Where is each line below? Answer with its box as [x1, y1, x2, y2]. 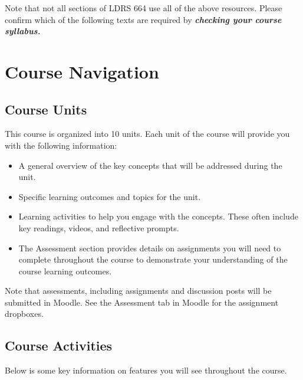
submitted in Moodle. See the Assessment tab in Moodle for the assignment [5, 296, 279, 308]
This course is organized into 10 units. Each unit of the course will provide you [5, 127, 290, 140]
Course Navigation [5, 59, 159, 83]
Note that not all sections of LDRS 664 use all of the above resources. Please [5, 2, 282, 14]
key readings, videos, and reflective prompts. [18, 221, 179, 234]
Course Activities [5, 336, 113, 355]
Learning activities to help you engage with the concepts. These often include [18, 210, 298, 222]
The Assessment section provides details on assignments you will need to [18, 241, 281, 254]
